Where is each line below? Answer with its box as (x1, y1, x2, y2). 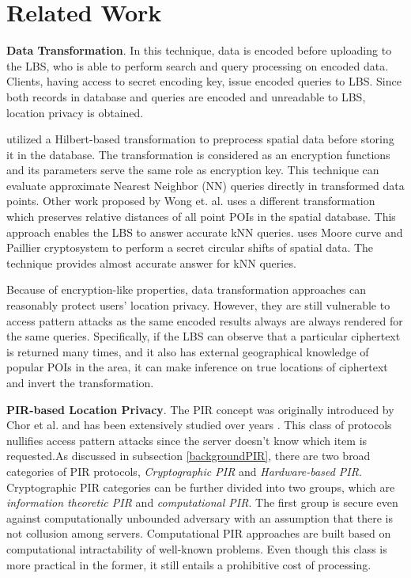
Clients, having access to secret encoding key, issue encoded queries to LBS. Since (6, 73, 402, 89)
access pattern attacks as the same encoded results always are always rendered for (6, 312, 403, 329)
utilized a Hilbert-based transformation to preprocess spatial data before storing (6, 131, 394, 147)
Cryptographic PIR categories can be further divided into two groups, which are (6, 478, 395, 495)
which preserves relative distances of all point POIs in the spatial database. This (6, 208, 396, 225)
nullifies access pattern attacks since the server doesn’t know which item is (6, 432, 368, 448)
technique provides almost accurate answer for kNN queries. (6, 254, 296, 271)
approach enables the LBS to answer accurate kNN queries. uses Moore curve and (6, 223, 403, 240)
